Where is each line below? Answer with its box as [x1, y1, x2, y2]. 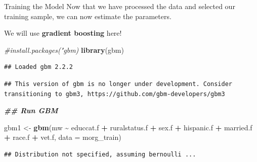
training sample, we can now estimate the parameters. [4, 11, 172, 21]
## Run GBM [4, 105, 58, 116]
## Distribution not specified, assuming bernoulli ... [4, 150, 196, 158]
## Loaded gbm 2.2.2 [4, 63, 73, 71]
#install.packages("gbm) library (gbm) [4, 44, 124, 55]
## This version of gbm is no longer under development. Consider [4, 80, 233, 88]
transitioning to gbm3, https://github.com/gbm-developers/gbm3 [4, 90, 225, 98]
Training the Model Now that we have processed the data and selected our [4, 1, 235, 11]
